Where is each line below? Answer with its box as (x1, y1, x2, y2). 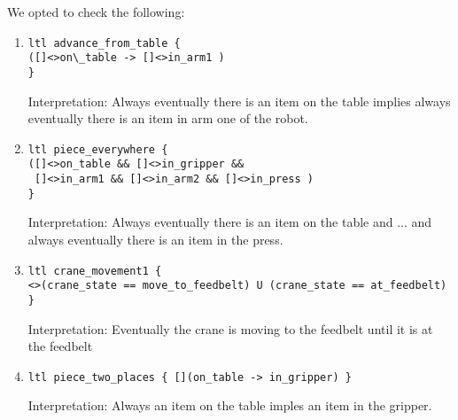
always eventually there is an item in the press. (27, 229, 283, 248)
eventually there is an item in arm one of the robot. (27, 109, 308, 128)
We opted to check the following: (7, 3, 185, 20)
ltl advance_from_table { (27, 36, 181, 50)
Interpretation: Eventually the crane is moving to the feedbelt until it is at (27, 319, 433, 338)
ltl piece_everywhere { (27, 143, 168, 156)
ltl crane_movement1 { (27, 264, 162, 277)
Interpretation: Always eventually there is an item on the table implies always (27, 91, 451, 110)
